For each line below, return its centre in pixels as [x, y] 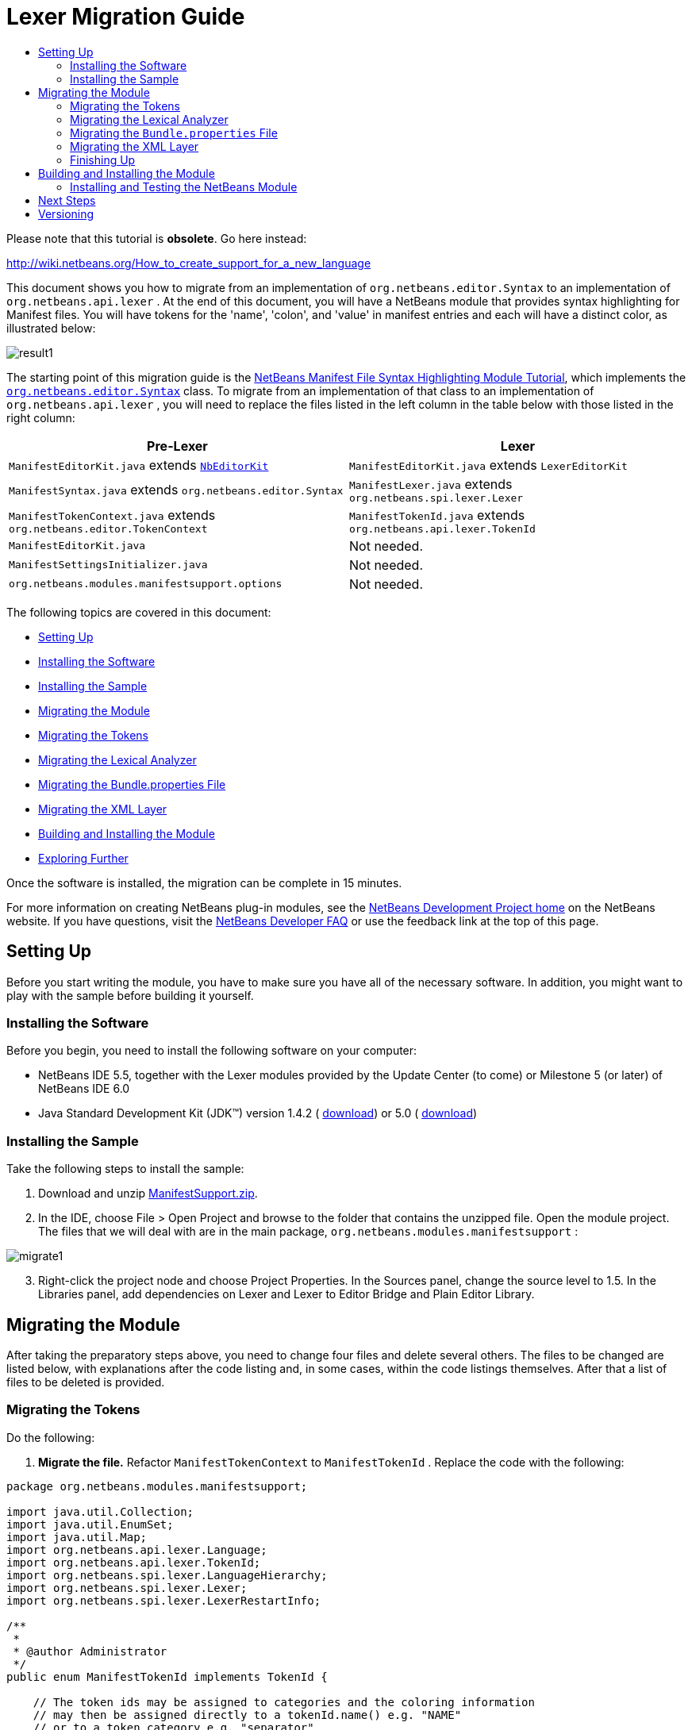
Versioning [66, 213]
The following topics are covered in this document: [139, 612]
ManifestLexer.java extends [431, 484]
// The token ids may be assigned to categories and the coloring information [284, 1702]
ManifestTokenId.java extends [437, 515]
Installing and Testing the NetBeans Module [184, 186]
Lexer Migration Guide [126, 17]
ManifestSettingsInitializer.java [108, 565]
